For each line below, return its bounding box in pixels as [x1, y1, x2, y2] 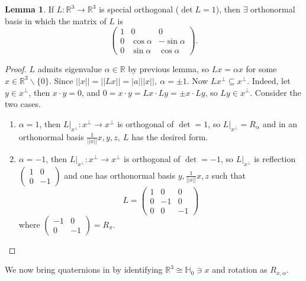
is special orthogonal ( [99, 3, 179, 15]
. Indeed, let [247, 74, 291, 86]
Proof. [5, 63, 27, 75]
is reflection [254, 152, 296, 164]
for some [246, 63, 277, 75]
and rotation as [212, 263, 268, 276]
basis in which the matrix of [5, 14, 107, 27]
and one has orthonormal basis [64, 169, 175, 181]
